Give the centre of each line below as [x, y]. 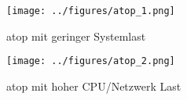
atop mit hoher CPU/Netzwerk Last [94, 86]
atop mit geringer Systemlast [76, 36]
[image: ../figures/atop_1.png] [91, 11]
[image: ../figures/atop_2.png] [91, 61]
